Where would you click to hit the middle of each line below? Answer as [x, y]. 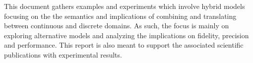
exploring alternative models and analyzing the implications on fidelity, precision [126, 35]
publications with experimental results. [63, 54]
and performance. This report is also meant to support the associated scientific [124, 45]
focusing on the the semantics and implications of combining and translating [120, 16]
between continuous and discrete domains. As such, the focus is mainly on [117, 26]
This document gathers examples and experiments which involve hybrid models [125, 6]
